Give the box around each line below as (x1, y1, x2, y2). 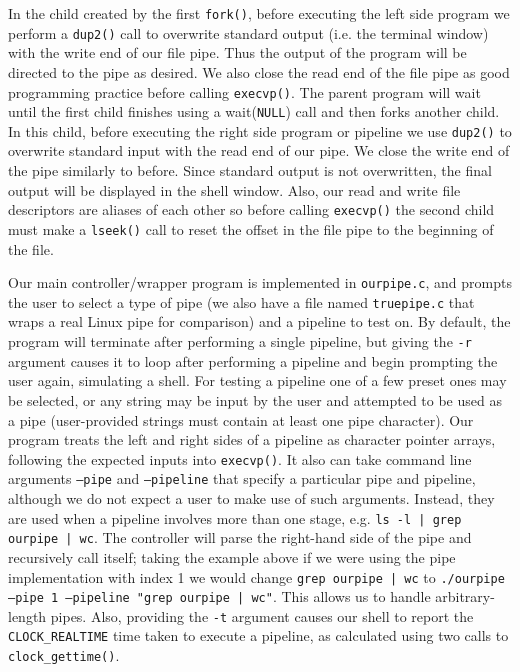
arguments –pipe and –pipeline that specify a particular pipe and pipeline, (8, 468, 476, 489)
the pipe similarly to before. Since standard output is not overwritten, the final (8, 160, 492, 181)
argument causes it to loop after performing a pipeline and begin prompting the (8, 350, 498, 371)
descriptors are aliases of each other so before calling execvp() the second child (8, 199, 495, 220)
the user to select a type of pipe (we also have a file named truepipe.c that (8, 291, 475, 312)
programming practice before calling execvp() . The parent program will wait (8, 81, 481, 102)
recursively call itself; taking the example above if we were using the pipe (8, 546, 456, 567)
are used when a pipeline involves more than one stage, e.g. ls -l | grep (8, 507, 462, 528)
